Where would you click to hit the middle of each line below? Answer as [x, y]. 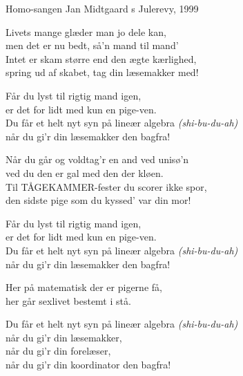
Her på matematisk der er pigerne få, [84, 287]
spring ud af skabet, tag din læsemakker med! [102, 72]
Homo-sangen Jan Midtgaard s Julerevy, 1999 [102, 8]
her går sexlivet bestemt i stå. [68, 300]
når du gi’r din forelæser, [58, 351]
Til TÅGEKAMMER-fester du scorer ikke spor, [106, 186]
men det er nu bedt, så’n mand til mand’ [92, 45]
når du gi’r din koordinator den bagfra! [88, 365]
